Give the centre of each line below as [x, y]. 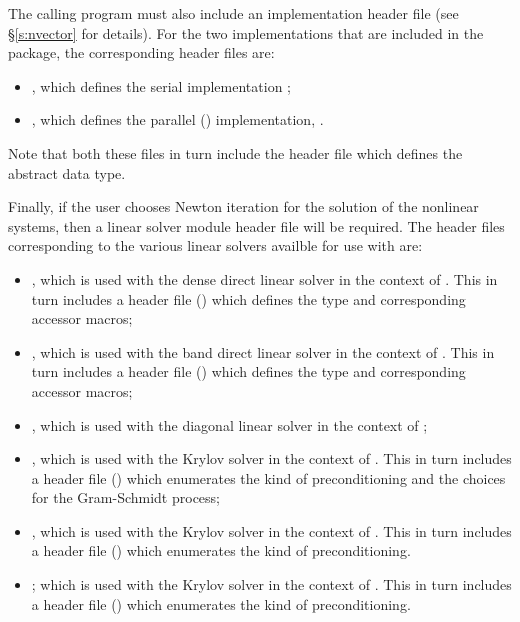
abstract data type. [67, 172]
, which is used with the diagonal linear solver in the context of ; [229, 424]
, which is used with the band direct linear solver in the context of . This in [263, 351]
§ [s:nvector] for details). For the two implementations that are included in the [246, 32]
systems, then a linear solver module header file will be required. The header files [256, 225]
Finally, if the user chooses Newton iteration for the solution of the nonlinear [243, 206]
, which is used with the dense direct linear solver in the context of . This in [264, 278]
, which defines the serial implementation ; [161, 85]
